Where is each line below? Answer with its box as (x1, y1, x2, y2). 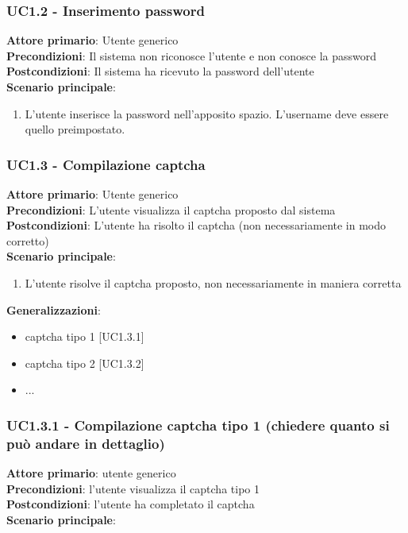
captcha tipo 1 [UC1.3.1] (25, 328, 144, 345)
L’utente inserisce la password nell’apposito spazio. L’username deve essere (25, 105, 389, 122)
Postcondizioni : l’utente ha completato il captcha (6, 496, 255, 512)
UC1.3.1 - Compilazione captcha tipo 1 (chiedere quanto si (6, 415, 390, 435)
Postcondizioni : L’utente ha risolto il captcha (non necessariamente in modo (6, 217, 387, 234)
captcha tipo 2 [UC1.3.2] (25, 354, 144, 371)
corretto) (6, 232, 49, 249)
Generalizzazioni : (6, 301, 101, 318)
